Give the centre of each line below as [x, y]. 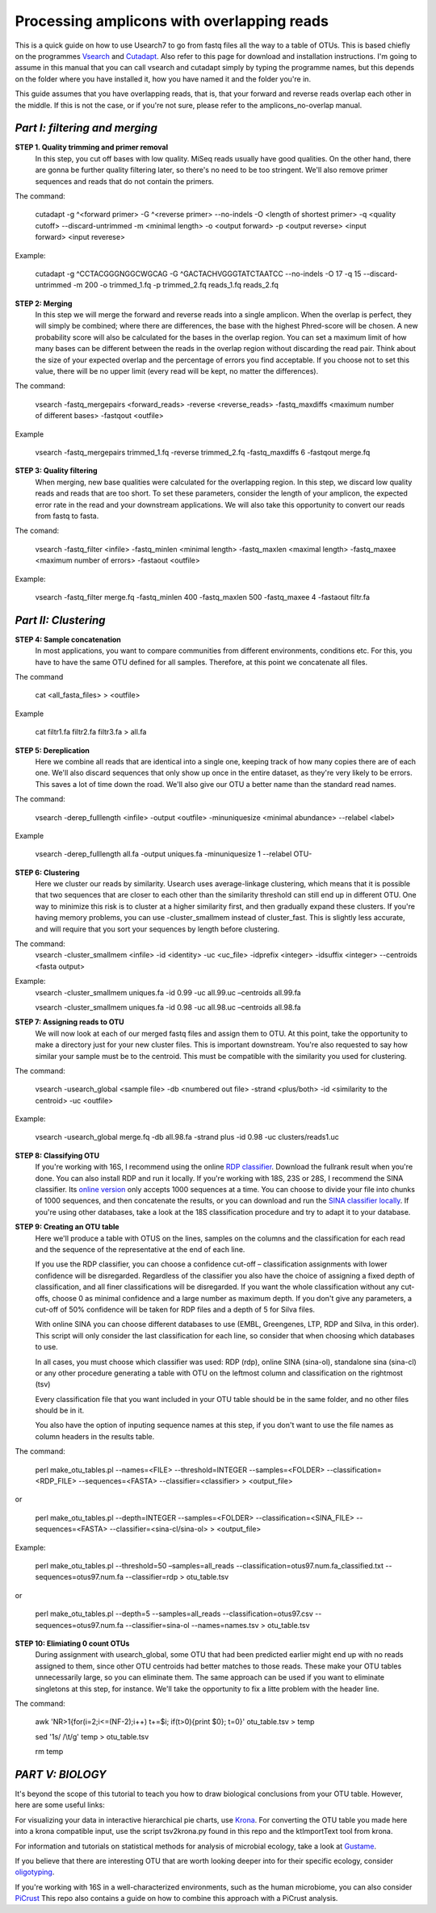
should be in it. [60, 1411]
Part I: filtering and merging [86, 128]
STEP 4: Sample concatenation [68, 639]
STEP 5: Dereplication [52, 750]
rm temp [49, 1752]
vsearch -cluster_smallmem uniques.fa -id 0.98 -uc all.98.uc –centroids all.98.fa [168, 1007]
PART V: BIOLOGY [61, 1775]
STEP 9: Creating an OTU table [67, 1227]
